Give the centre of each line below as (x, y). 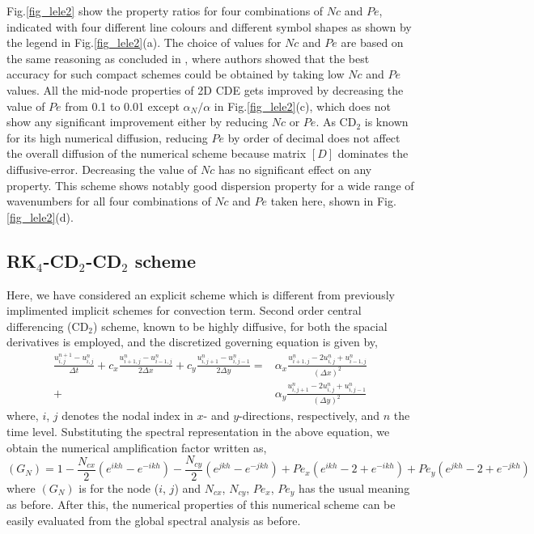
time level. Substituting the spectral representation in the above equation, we (198, 432)
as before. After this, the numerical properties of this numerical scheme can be (201, 504)
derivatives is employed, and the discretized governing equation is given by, (192, 342)
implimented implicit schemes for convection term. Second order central (184, 310)
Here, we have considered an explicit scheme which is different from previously (201, 294)
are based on (372, 42)
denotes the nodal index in (127, 415)
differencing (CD (48, 326)
